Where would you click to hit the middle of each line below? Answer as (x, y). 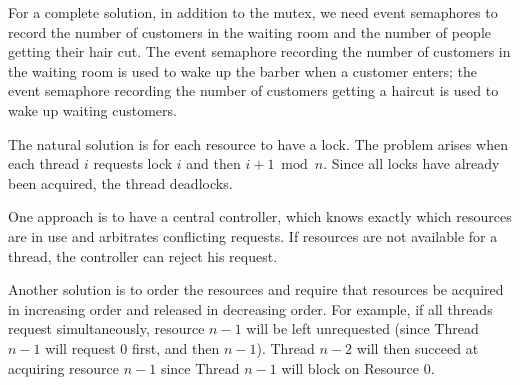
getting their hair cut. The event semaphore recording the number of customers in (259, 51)
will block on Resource (350, 367)
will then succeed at (417, 347)
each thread (44, 163)
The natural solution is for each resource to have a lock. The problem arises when (258, 143)
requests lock (133, 163)
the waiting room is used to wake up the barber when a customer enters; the (243, 70)
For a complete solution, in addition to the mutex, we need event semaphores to (253, 12)
